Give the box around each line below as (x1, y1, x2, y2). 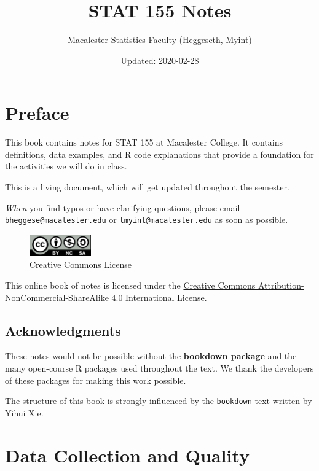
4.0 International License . (111, 290, 207, 303)
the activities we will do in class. (5, 160, 127, 173)
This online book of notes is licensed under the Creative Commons (5, 279, 256, 292)
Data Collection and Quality (5, 442, 250, 467)
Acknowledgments (5, 321, 121, 340)
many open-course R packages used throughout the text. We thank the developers (5, 362, 314, 375)
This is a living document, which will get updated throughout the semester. (5, 181, 289, 193)
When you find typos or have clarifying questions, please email (5, 201, 240, 214)
